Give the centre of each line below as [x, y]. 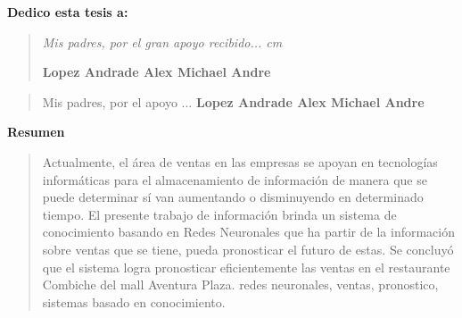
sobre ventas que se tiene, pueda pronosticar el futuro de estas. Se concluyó [248, 249]
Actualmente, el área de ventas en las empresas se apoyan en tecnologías [240, 161]
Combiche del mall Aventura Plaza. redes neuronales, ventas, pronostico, [240, 285]
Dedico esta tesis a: [68, 12]
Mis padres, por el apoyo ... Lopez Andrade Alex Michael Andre [233, 101]
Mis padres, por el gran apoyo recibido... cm [162, 42]
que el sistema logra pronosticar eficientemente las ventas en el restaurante [246, 267]
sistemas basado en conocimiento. [134, 301]
